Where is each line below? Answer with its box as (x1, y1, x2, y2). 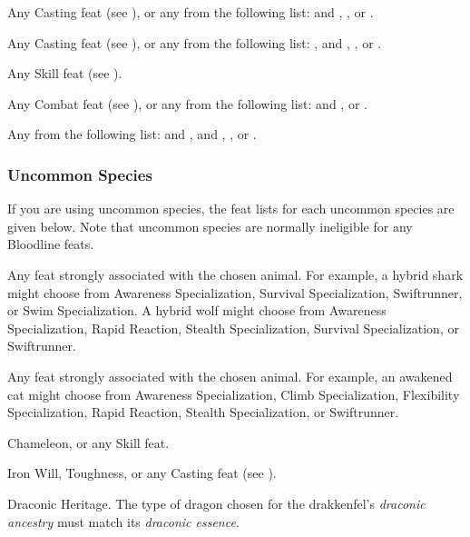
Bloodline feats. (7, 234, 94, 254)
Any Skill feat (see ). (7, 64, 122, 83)
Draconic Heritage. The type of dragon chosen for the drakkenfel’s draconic (7, 493, 426, 512)
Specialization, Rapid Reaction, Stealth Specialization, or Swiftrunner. (7, 403, 399, 422)
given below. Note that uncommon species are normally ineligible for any (7, 216, 413, 235)
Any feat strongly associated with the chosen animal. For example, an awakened (7, 366, 453, 385)
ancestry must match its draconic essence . (7, 512, 240, 531)
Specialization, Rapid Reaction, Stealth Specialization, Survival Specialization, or (7, 318, 459, 337)
